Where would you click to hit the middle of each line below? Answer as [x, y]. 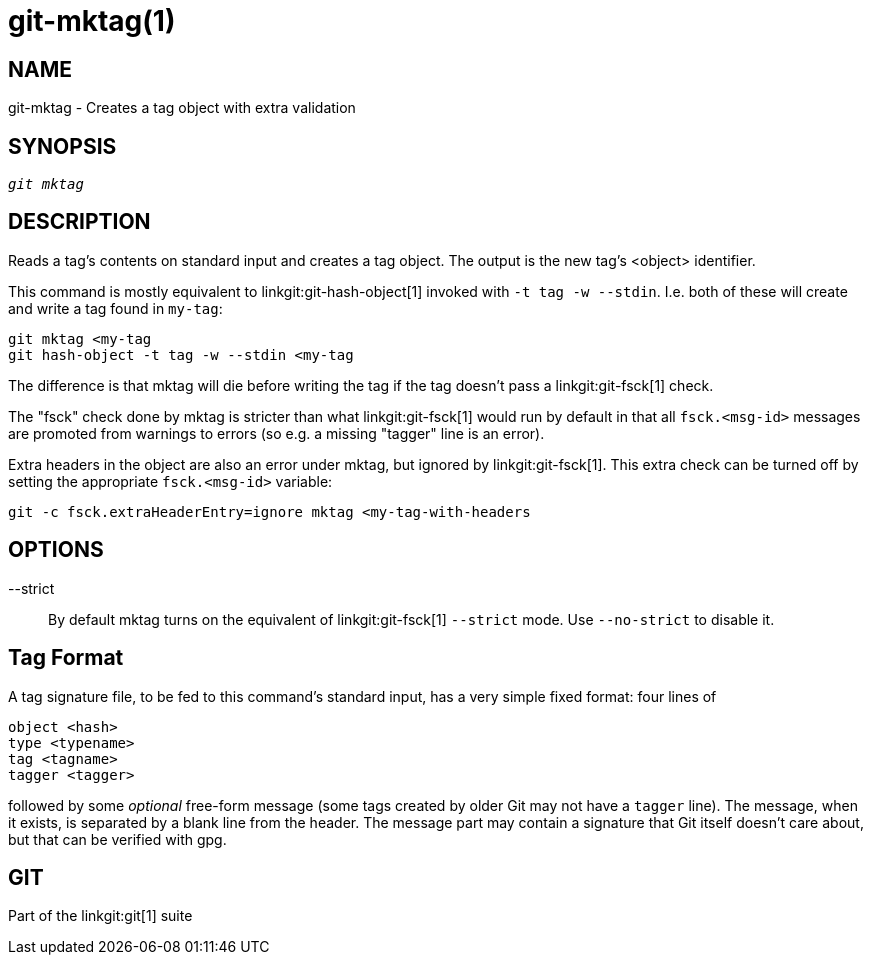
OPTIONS [56, 550]
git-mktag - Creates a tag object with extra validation [182, 108]
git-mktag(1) [92, 21]
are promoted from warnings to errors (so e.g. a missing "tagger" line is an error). [276, 433]
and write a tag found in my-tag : [115, 308]
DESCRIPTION [79, 222]
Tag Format [66, 658]
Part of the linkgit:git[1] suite [100, 916]
